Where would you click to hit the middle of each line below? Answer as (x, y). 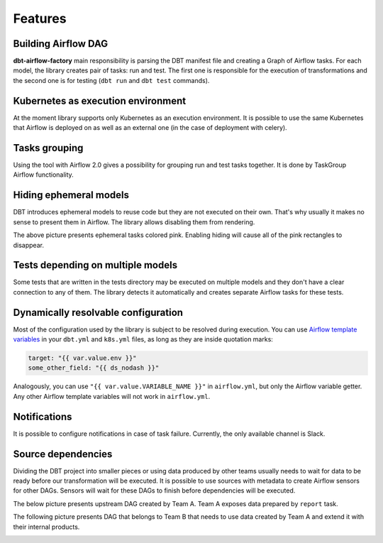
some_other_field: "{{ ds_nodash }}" (94, 368)
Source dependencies (63, 454)
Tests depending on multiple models (95, 265)
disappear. (28, 245)
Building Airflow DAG (61, 44)
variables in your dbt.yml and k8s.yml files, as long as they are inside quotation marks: (143, 339)
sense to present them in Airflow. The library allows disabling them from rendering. (134, 222)
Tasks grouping (48, 148)
